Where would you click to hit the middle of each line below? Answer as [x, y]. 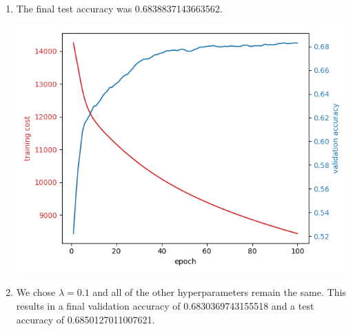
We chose [36, 292]
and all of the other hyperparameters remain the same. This [219, 292]
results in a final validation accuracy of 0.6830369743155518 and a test [165, 305]
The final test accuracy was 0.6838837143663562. [119, 8]
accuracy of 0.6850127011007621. [85, 319]
